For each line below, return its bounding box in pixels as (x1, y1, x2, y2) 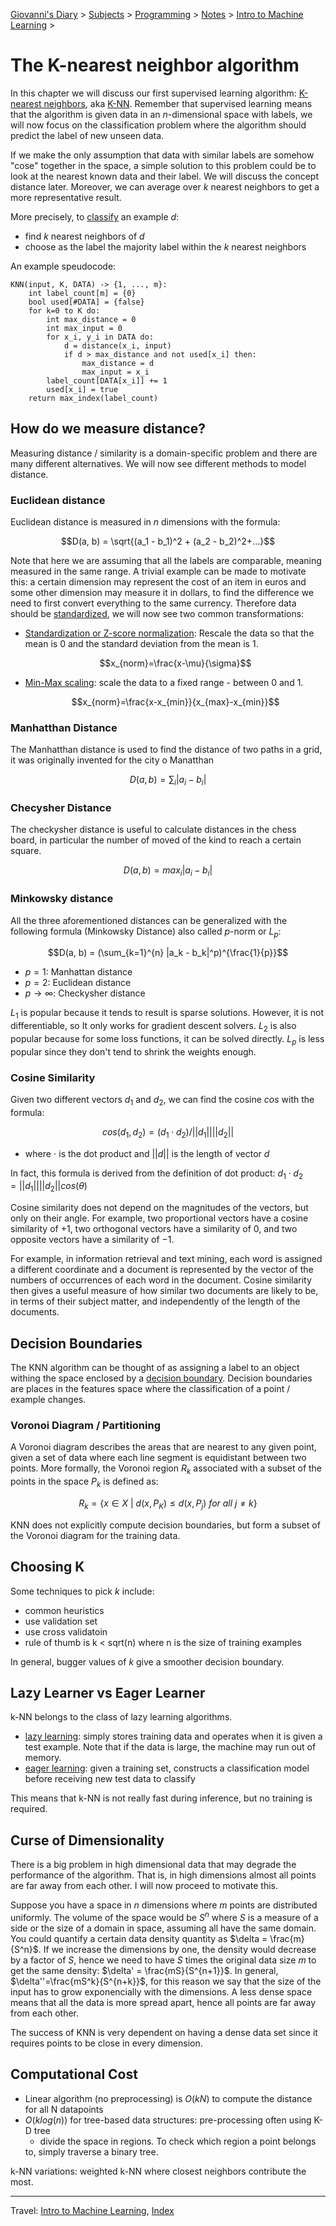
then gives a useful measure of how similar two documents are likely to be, (10, 1285, 319, 1297)
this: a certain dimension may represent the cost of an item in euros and (10, 576, 307, 588)
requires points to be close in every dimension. (10, 2037, 203, 2049)
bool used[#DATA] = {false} (28, 297, 145, 307)
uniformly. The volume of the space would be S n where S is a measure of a (10, 1910, 319, 1923)
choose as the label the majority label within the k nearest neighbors (24, 240, 307, 253)
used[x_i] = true (46, 384, 118, 394)
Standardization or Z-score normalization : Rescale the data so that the (24, 627, 315, 639)
